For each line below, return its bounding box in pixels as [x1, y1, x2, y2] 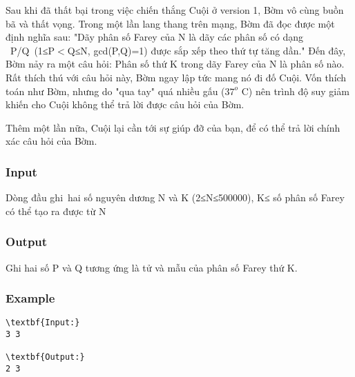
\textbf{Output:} [6, 352, 85, 363]
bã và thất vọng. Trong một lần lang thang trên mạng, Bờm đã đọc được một [6, 16, 335, 30]
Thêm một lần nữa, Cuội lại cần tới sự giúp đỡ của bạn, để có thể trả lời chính [6, 120, 340, 134]
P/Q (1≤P [10, 43, 55, 57]
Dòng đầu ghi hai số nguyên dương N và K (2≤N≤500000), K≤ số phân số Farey [6, 190, 345, 205]
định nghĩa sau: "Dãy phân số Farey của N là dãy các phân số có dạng [6, 30, 303, 44]
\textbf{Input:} [6, 318, 80, 328]
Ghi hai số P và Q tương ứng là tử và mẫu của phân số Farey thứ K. [6, 260, 298, 274]
